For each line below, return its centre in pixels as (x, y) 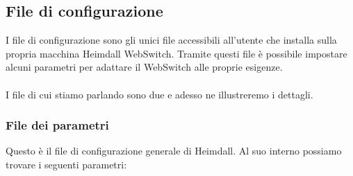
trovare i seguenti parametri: (66, 164)
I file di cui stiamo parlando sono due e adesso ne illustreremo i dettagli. (159, 94)
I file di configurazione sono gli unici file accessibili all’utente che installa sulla (171, 40)
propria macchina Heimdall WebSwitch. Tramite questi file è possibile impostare (176, 53)
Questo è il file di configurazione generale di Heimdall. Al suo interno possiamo (174, 151)
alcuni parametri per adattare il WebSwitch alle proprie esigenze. (144, 67)
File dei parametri (57, 125)
